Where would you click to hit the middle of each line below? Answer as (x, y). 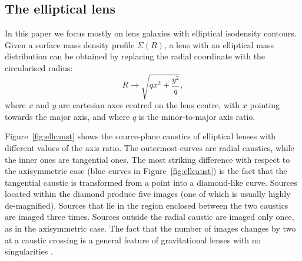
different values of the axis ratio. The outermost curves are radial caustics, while (150, 147)
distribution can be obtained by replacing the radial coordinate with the (135, 56)
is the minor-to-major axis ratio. (197, 116)
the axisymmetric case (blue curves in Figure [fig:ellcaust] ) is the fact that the (146, 171)
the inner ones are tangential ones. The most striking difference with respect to (147, 159)
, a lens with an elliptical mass (219, 44)
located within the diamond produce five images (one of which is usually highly (148, 194)
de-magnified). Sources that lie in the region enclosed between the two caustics (147, 205)
